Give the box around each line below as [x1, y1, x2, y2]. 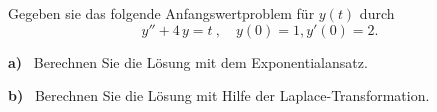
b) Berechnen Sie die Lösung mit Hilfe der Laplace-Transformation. [8, 85, 430, 106]
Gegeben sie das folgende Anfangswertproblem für [8, 3, 315, 23]
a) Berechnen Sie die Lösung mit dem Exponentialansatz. [8, 51, 368, 72]
